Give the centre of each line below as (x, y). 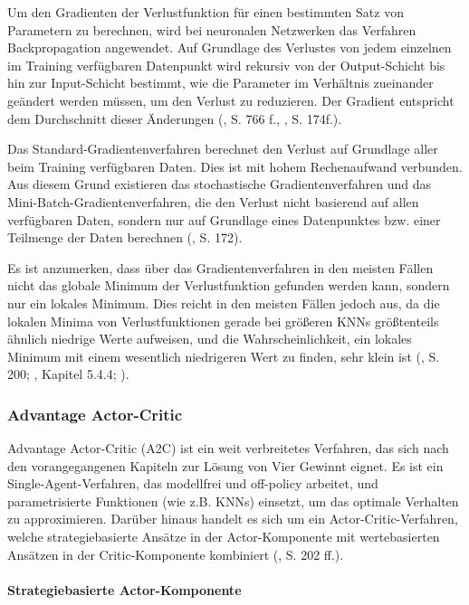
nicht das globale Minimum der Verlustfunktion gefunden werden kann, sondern (229, 285)
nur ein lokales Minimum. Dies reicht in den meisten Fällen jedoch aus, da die (224, 302)
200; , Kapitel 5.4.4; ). (68, 374)
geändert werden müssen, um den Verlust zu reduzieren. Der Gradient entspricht (231, 100)
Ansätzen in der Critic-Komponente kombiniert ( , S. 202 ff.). (176, 554)
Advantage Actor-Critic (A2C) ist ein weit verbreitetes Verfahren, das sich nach (228, 448)
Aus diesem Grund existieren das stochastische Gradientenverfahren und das (220, 184)
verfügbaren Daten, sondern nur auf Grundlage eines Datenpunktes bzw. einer (224, 219)
